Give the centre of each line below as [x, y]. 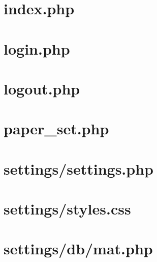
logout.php [42, 88]
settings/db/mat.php [78, 248]
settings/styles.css [67, 209]
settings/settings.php [78, 168]
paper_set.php [56, 128]
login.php [37, 48]
